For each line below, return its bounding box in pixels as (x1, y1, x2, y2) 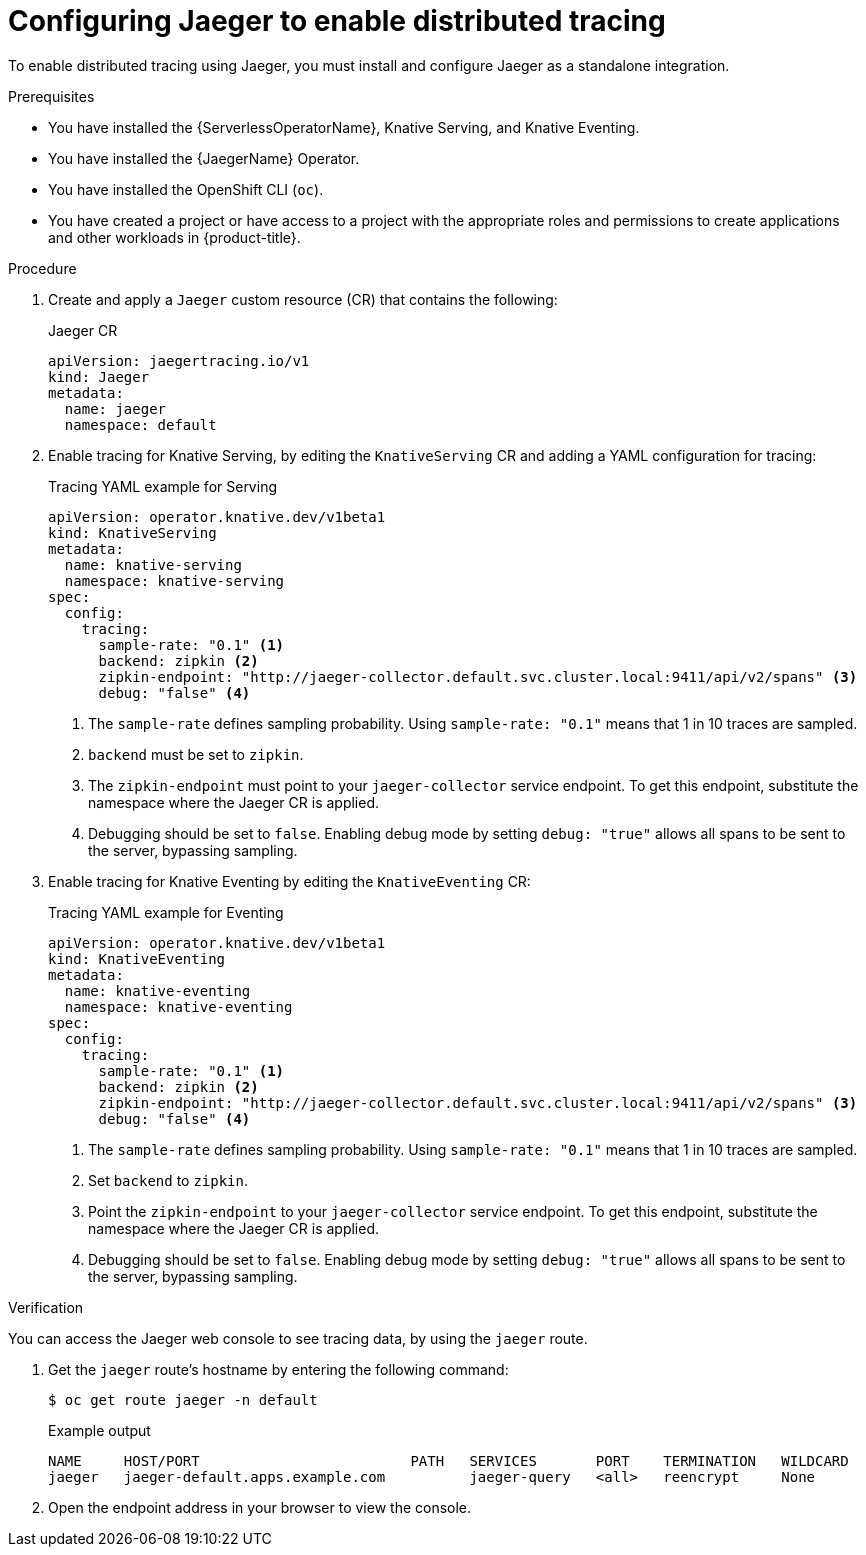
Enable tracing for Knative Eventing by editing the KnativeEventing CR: (48, 872, 531, 890)
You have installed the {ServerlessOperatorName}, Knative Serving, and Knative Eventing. (48, 118, 640, 136)
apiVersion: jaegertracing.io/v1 (48, 352, 310, 369)
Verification (8, 1298, 84, 1316)
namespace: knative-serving (64, 572, 285, 589)
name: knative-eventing (64, 982, 251, 999)
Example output (48, 1421, 151, 1439)
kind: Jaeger (48, 368, 150, 385)
